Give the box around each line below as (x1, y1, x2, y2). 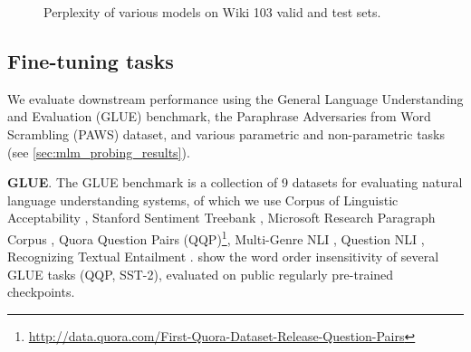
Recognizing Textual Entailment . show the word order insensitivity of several (7, 247, 439, 266)
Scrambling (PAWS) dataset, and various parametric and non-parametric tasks (7, 124, 445, 143)
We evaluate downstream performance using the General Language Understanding (7, 89, 464, 108)
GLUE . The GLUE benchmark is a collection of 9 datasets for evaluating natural (7, 173, 463, 192)
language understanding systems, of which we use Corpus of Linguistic (7, 190, 399, 209)
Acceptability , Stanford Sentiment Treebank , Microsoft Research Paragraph (7, 208, 436, 227)
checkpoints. (7, 282, 75, 301)
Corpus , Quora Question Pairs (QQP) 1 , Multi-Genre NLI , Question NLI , (7, 226, 425, 248)
